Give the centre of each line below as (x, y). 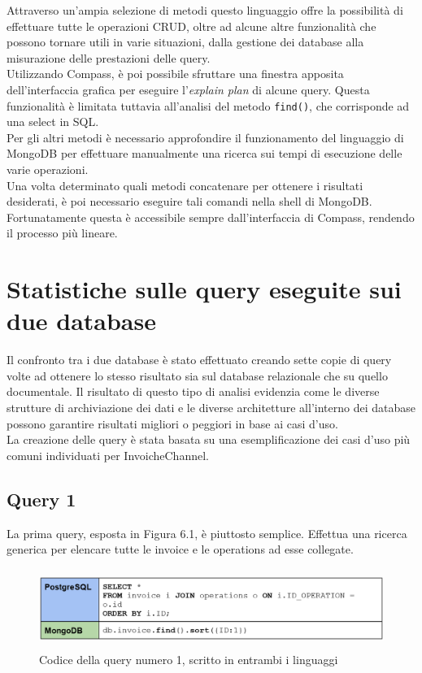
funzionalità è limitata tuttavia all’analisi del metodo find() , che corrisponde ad (208, 105)
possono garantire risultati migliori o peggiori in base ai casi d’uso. (172, 423)
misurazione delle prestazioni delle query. (109, 57)
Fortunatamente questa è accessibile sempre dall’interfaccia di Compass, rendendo (211, 217)
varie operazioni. (48, 169)
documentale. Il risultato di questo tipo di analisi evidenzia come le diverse (193, 391)
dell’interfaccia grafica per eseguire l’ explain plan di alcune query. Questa (188, 89)
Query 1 (41, 499)
